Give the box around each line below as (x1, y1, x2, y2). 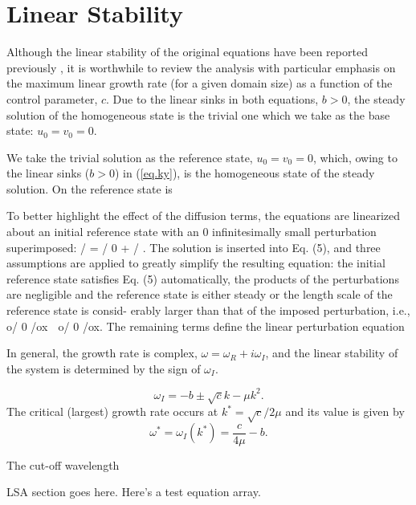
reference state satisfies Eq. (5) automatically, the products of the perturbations (6, 270, 399, 287)
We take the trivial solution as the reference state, (6, 149, 253, 165)
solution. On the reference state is (6, 180, 173, 197)
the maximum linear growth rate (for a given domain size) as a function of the (6, 75, 393, 92)
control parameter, (6, 90, 98, 107)
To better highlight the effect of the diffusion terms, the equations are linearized (6, 207, 400, 224)
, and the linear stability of (265, 344, 398, 361)
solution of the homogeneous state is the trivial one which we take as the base (6, 106, 390, 123)
